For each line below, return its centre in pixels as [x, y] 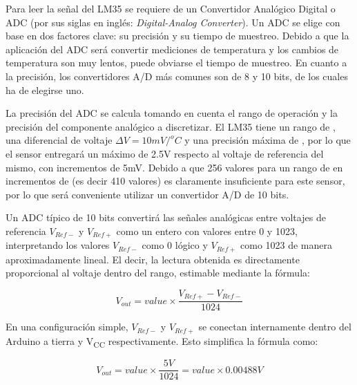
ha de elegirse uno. [45, 90]
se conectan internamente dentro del [275, 327]
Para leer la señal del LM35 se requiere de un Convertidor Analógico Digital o [171, 8]
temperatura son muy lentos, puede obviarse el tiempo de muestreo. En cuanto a [176, 63]
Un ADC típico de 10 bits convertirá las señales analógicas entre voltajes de [166, 217]
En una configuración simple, [67, 327]
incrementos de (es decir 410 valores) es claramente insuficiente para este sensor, [175, 181]
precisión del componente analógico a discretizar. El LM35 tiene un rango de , [171, 126]
